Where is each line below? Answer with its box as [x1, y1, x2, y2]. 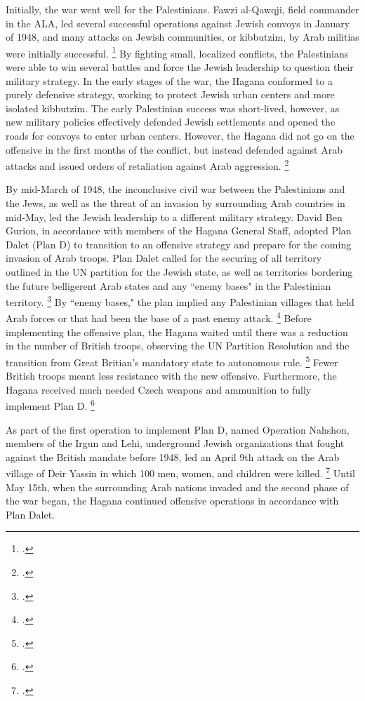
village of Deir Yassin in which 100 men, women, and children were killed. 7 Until [6, 464, 355, 480]
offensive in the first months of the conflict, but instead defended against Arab [6, 142, 343, 156]
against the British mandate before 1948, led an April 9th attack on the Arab [6, 449, 340, 464]
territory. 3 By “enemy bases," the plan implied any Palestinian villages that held [6, 293, 354, 309]
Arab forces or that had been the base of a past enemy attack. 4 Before [6, 309, 312, 326]
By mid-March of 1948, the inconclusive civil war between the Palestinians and [6, 182, 345, 196]
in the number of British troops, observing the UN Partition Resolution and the [6, 338, 350, 353]
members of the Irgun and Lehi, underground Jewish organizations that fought [6, 436, 345, 450]
